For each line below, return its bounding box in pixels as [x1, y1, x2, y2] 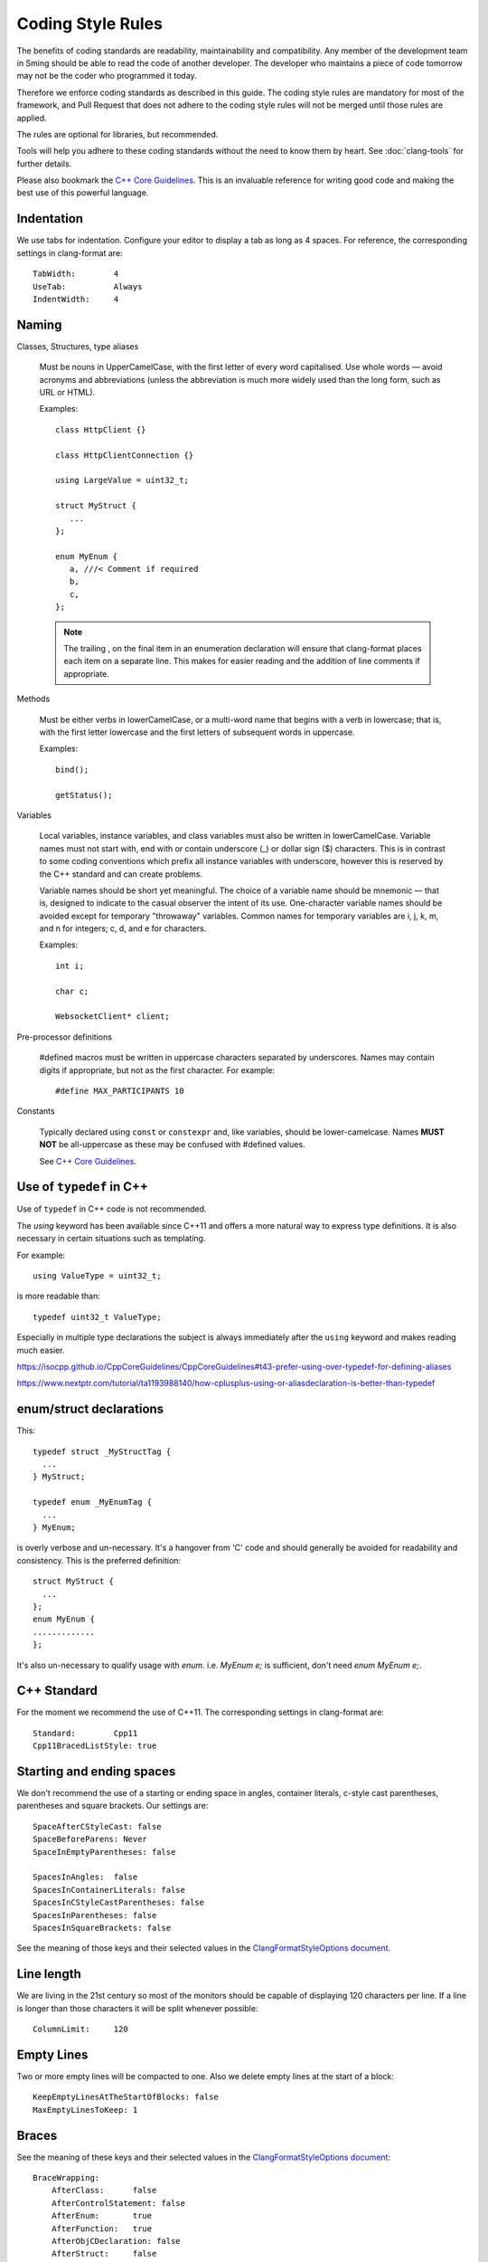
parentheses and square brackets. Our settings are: [16, 1801, 209, 1811]
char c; [55, 986, 89, 996]
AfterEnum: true [51, 2210, 153, 2221]
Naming [16, 317, 62, 332]
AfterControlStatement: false [51, 2198, 185, 2208]
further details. [16, 158, 72, 169]
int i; [55, 960, 85, 971]
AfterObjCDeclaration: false [51, 2236, 181, 2247]
